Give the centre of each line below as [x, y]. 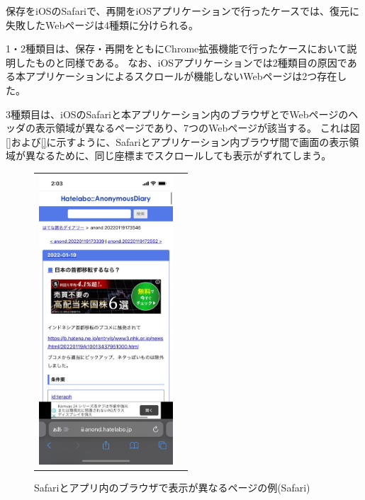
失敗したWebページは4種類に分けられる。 [102, 24]
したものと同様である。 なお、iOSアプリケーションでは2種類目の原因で [181, 62]
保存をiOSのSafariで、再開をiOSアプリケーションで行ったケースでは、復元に [183, 11]
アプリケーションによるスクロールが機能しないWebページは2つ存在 [181, 76]
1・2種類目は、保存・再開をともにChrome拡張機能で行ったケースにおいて [176, 49]
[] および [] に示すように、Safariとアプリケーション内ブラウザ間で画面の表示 [178, 141]
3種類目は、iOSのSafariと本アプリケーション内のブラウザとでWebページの [177, 114]
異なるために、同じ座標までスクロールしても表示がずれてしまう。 [178, 155]
